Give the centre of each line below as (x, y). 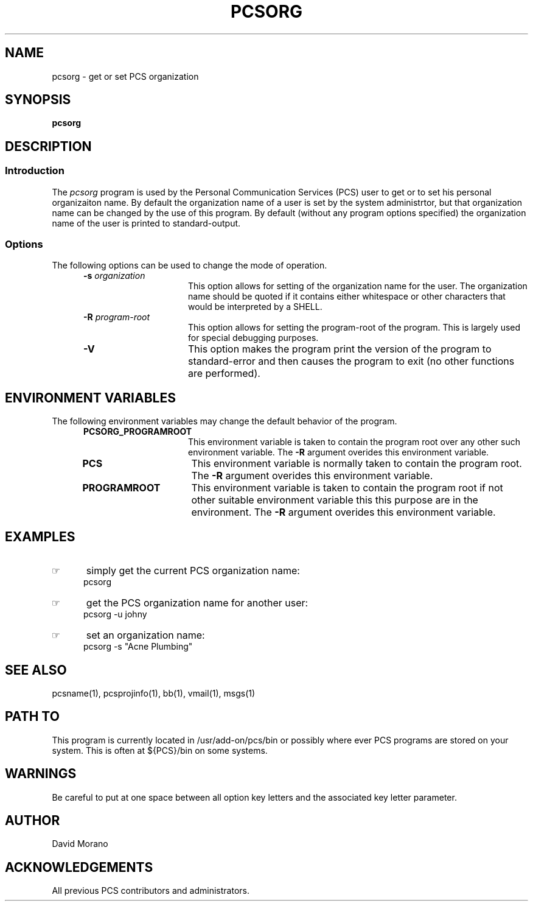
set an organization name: (145, 635)
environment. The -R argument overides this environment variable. (343, 512)
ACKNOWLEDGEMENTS (79, 867)
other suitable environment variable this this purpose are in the (335, 500)
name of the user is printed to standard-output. (146, 223)
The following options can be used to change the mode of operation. (190, 265)
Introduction (35, 171)
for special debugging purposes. (253, 338)
